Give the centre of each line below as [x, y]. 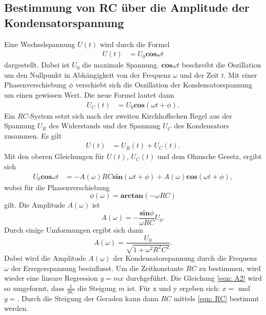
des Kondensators [202, 126]
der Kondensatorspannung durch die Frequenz [185, 257]
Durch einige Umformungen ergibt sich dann [74, 229]
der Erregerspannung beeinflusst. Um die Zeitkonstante [97, 268]
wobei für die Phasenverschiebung [57, 187]
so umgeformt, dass [34, 288]
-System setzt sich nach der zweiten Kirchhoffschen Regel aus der [130, 115]
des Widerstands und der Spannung [105, 126]
